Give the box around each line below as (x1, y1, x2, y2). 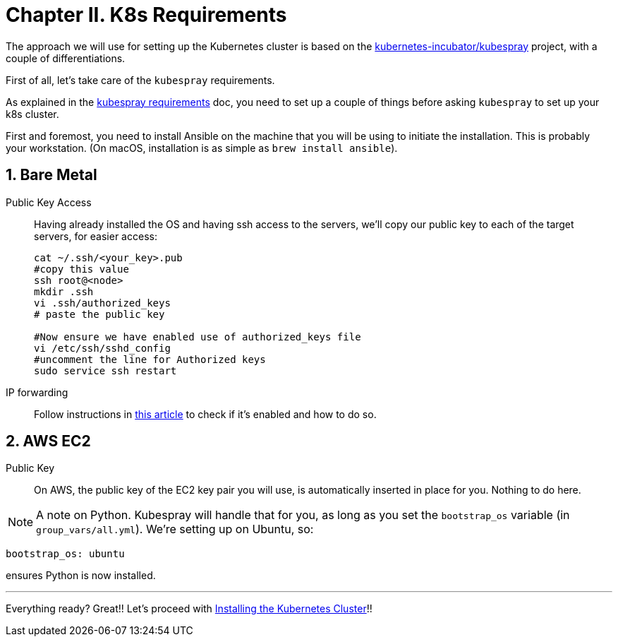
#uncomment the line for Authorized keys (34, 353, 266, 365)
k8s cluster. (6, 107, 59, 120)
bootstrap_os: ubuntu (6, 548, 125, 560)
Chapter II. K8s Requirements (6, 3, 287, 27)
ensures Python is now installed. (6, 569, 156, 582)
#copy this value (34, 263, 129, 275)
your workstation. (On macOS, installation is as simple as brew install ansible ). (6, 141, 398, 154)
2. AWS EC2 (6, 432, 91, 451)
